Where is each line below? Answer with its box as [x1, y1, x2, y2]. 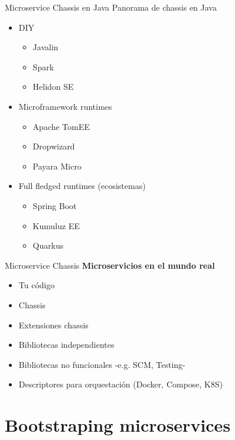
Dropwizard [32, 140, 75, 152]
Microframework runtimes [18, 100, 112, 112]
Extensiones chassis [18, 318, 89, 331]
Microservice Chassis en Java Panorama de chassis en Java [5, 1, 217, 13]
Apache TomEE [32, 120, 90, 132]
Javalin [32, 41, 58, 53]
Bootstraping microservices [5, 413, 231, 437]
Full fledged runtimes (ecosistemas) [18, 180, 146, 192]
